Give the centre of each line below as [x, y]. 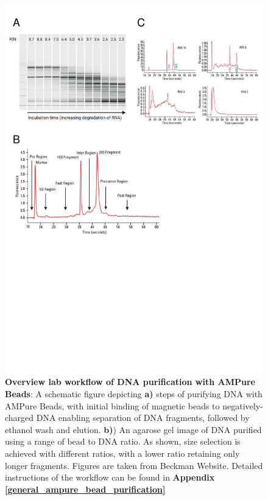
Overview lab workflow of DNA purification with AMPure [130, 382]
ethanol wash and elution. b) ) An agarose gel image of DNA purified [133, 429]
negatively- [243, 405]
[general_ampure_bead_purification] [85, 489]
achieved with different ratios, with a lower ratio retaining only [122, 453]
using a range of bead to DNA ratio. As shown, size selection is [123, 441]
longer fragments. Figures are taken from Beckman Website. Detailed [134, 465]
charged [19, 418]
